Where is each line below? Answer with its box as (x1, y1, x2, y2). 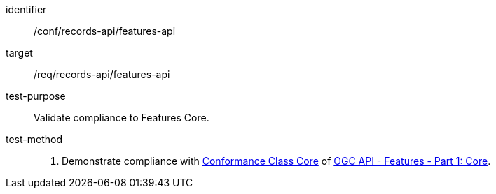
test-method (6, 133, 62, 145)
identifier (6, 3, 47, 15)
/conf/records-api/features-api (34, 25, 176, 37)
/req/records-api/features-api (34, 68, 170, 80)
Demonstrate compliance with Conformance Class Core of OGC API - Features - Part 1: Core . (62, 155, 491, 167)
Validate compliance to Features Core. (34, 112, 209, 124)
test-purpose (6, 90, 66, 102)
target (6, 47, 33, 59)
